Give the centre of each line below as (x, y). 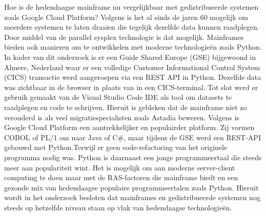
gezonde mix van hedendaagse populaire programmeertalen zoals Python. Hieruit (131, 187)
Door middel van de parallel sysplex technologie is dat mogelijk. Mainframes (124, 37)
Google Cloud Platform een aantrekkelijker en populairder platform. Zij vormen (129, 127)
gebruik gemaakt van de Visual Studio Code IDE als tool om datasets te (118, 97)
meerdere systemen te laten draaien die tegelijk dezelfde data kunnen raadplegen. (132, 27)
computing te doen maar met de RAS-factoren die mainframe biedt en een (121, 177)
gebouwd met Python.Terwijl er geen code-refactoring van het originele (116, 147)
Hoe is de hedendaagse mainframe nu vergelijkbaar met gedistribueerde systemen (131, 7)
